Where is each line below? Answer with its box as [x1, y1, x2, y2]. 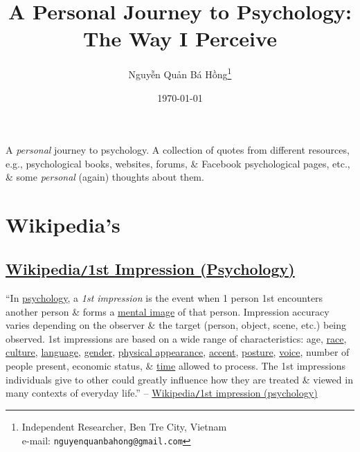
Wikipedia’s [6, 210, 120, 239]
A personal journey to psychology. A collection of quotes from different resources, [6, 143, 350, 157]
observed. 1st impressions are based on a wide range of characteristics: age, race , [6, 331, 347, 345]
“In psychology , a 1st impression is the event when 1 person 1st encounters [6, 291, 323, 305]
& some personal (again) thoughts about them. [6, 170, 204, 184]
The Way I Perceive [83, 24, 277, 53]
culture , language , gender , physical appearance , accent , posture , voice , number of [6, 345, 350, 359]
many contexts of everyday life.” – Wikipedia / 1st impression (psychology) [6, 386, 318, 400]
